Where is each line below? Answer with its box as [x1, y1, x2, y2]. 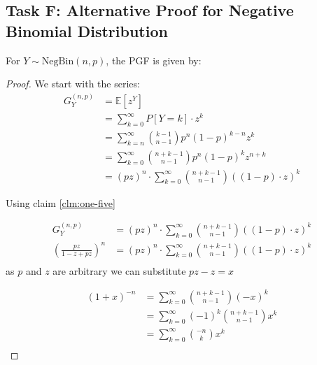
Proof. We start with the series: [6, 76, 140, 91]
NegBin [41, 56, 74, 66]
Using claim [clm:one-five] [6, 195, 115, 210]
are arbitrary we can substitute [52, 263, 186, 278]
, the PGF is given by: [106, 52, 202, 67]
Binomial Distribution [6, 20, 168, 41]
